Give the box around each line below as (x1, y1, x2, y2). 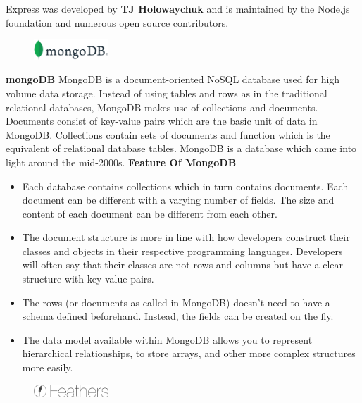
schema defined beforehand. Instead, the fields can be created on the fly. (22, 309, 334, 323)
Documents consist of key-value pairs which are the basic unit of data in (6, 113, 318, 128)
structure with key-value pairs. (22, 271, 154, 286)
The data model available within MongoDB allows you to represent (22, 332, 313, 347)
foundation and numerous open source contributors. (6, 15, 229, 30)
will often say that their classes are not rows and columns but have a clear (22, 257, 343, 272)
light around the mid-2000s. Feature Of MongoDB (6, 154, 237, 169)
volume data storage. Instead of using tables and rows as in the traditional (6, 85, 327, 100)
